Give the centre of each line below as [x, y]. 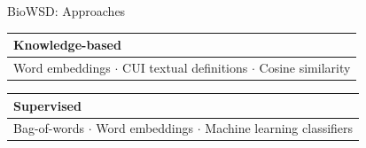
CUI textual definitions [185, 67]
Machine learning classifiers [279, 128]
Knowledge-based [67, 45]
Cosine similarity [305, 67]
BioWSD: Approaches [66, 11]
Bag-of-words [49, 128]
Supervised [47, 105]
